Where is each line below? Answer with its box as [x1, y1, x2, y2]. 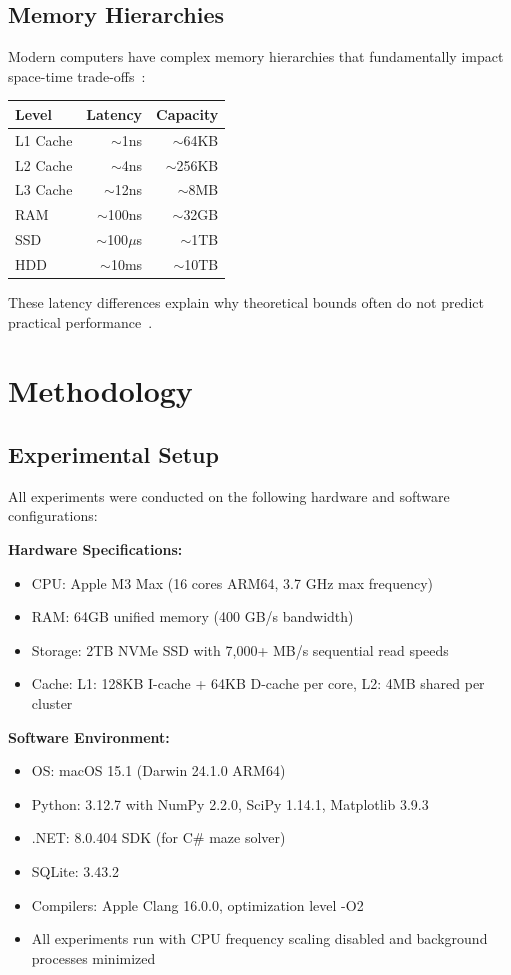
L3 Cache [15, 179, 73, 200]
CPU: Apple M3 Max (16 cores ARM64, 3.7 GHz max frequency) [31, 572, 433, 593]
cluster [31, 692, 73, 713]
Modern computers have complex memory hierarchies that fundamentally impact [8, 46, 504, 67]
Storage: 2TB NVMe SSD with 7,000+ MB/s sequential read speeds [31, 639, 449, 660]
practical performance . [8, 311, 153, 332]
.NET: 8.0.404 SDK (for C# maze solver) [31, 827, 286, 848]
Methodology [8, 370, 193, 411]
